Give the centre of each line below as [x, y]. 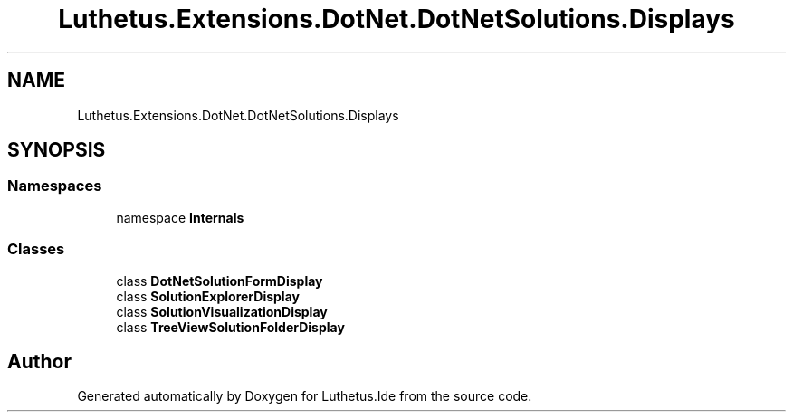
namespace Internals [180, 217]
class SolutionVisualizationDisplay [222, 311]
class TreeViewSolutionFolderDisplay [230, 327]
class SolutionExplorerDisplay [208, 296]
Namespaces [55, 186]
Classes [36, 249]
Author [39, 361]
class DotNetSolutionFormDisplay [220, 281]
